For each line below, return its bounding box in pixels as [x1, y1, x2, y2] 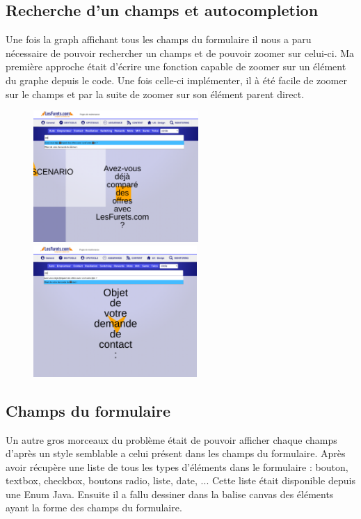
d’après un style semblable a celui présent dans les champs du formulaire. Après [6, 446, 346, 461]
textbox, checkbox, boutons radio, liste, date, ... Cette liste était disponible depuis [6, 473, 355, 488]
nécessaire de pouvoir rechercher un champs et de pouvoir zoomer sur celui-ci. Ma [6, 45, 355, 60]
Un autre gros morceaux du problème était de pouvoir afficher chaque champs [6, 432, 337, 447]
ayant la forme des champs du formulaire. [6, 500, 182, 515]
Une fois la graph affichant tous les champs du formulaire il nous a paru [6, 32, 312, 47]
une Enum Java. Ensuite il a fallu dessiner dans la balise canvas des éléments [6, 486, 334, 501]
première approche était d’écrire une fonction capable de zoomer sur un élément [6, 59, 346, 74]
